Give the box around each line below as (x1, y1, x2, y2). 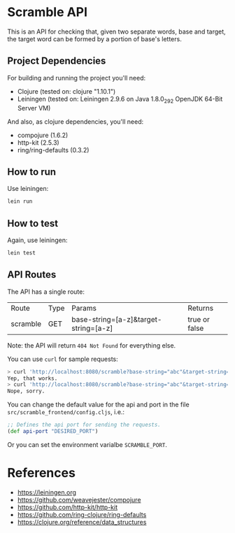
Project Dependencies (7, 55, 106, 67)
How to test (7, 218, 58, 229)
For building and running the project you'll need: (7, 73, 146, 82)
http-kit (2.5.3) (17, 138, 59, 147)
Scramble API (7, 4, 88, 20)
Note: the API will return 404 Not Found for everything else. (7, 341, 176, 350)
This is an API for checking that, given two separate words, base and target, (7, 27, 226, 36)
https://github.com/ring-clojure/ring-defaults (17, 510, 147, 518)
